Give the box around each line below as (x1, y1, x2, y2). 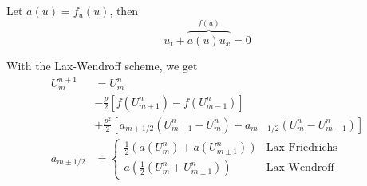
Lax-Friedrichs (266, 142, 337, 154)
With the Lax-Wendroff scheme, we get (6, 57, 198, 74)
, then (109, 2, 139, 18)
